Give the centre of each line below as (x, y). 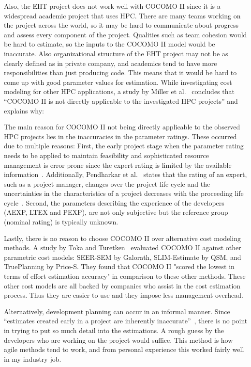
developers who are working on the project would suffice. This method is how (118, 340)
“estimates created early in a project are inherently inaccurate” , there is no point (126, 321)
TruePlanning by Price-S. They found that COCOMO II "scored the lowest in (119, 266)
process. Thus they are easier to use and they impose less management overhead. (124, 295)
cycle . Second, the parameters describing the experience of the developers (114, 202)
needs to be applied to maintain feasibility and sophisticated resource (106, 155)
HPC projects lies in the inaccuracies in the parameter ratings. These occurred (120, 136)
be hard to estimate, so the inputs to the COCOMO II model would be (110, 44)
